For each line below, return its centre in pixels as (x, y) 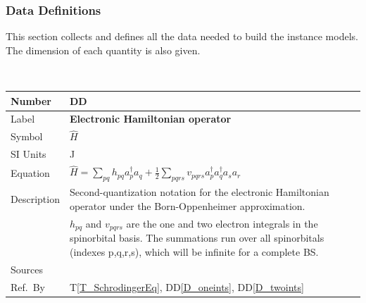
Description (35, 199)
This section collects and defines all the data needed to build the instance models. (182, 36)
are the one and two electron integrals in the (222, 223)
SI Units (29, 154)
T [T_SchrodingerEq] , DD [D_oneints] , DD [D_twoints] (187, 286)
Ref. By (28, 286)
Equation (30, 173)
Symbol (27, 136)
